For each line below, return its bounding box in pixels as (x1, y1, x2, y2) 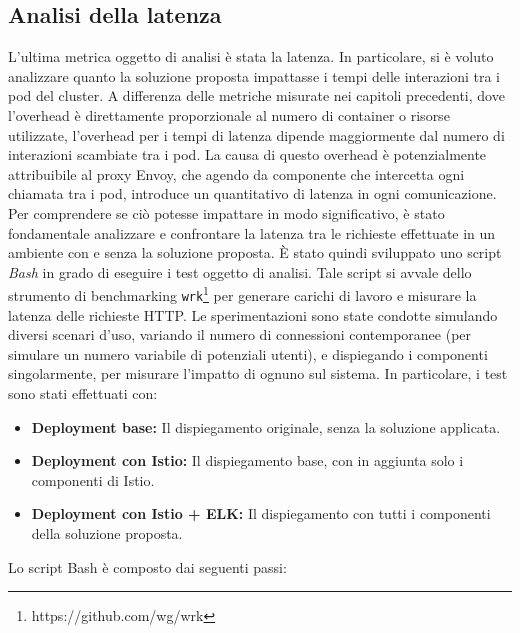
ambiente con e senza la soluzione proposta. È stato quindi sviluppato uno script (8, 242, 502, 263)
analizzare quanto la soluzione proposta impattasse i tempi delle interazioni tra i (8, 65, 501, 86)
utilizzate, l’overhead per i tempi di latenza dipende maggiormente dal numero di (8, 124, 505, 145)
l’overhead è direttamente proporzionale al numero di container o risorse (8, 104, 450, 125)
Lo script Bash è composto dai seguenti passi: (8, 556, 287, 577)
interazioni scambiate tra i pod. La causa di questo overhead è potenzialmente (8, 144, 487, 165)
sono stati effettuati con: (8, 383, 158, 404)
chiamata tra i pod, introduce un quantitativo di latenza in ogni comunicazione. (8, 183, 497, 204)
